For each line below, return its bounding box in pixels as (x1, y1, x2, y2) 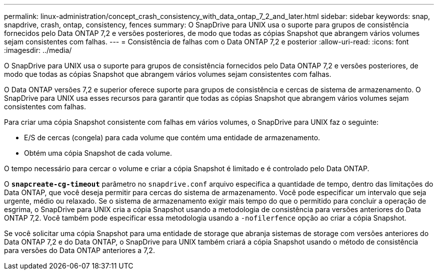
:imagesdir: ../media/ (4, 46, 72, 54)
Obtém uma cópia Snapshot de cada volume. (24, 149, 172, 157)
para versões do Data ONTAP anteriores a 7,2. (4, 246, 155, 255)
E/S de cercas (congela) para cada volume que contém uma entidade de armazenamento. (24, 133, 320, 142)
